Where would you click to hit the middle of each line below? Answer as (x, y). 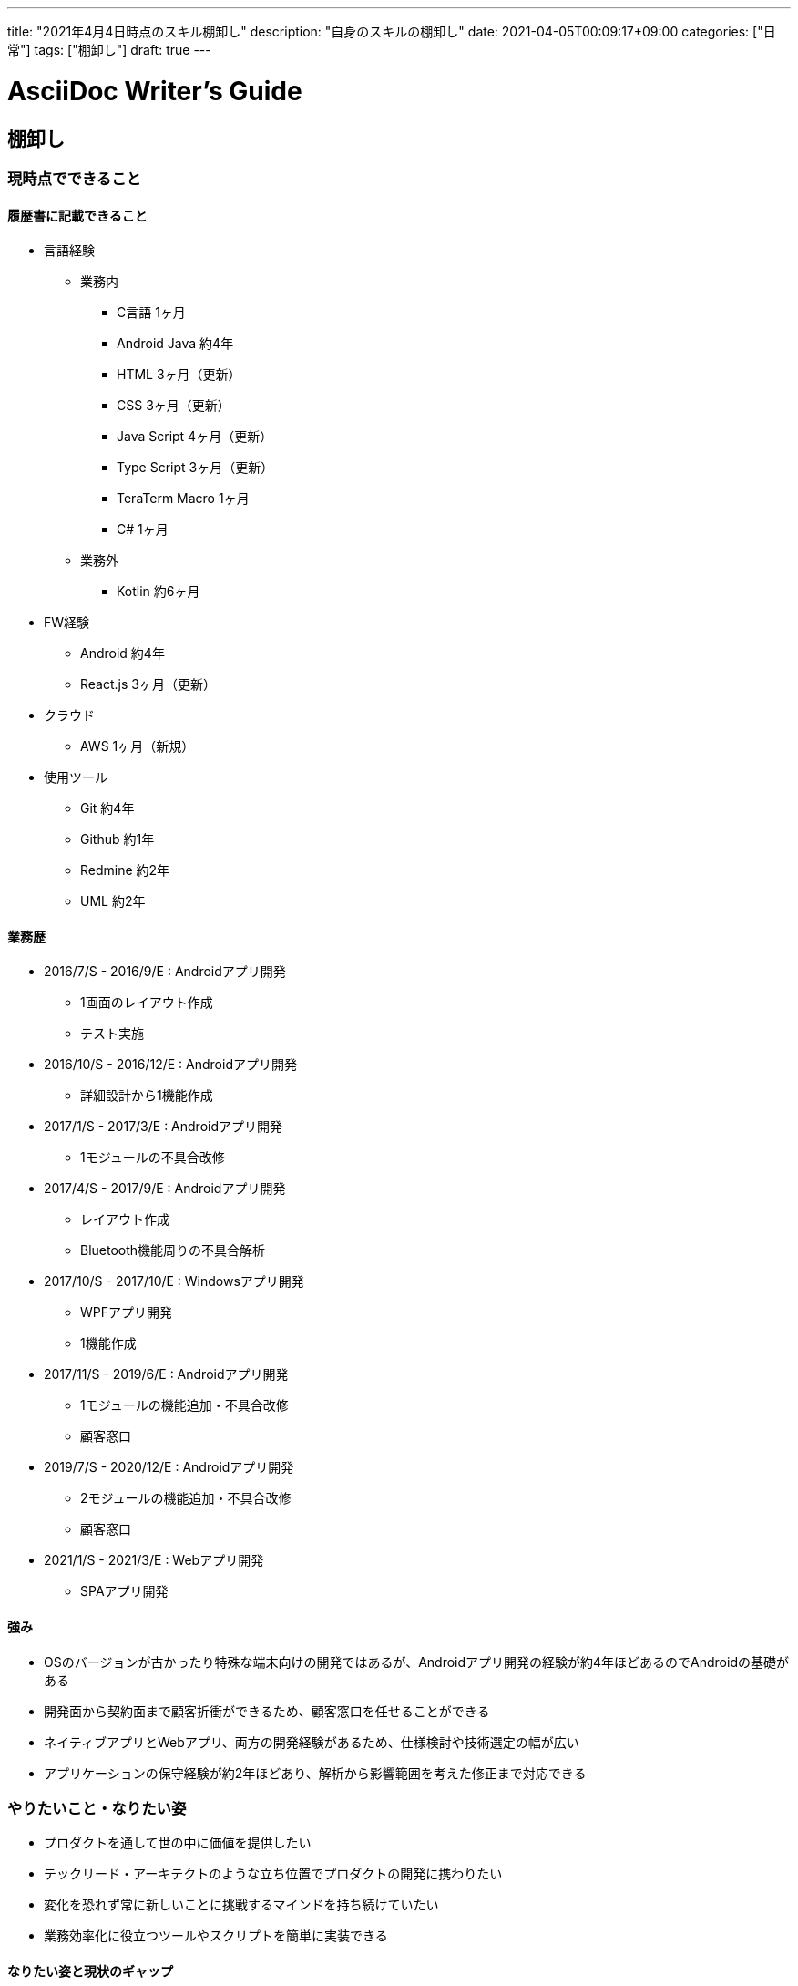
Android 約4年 (123, 653)
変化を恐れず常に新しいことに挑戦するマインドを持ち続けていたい (241, 1905)
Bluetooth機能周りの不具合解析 (173, 1250)
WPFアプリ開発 (127, 1312)
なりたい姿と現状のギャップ (90, 1971)
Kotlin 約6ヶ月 (159, 592)
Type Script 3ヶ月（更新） (195, 468)
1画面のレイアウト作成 (147, 1003)
